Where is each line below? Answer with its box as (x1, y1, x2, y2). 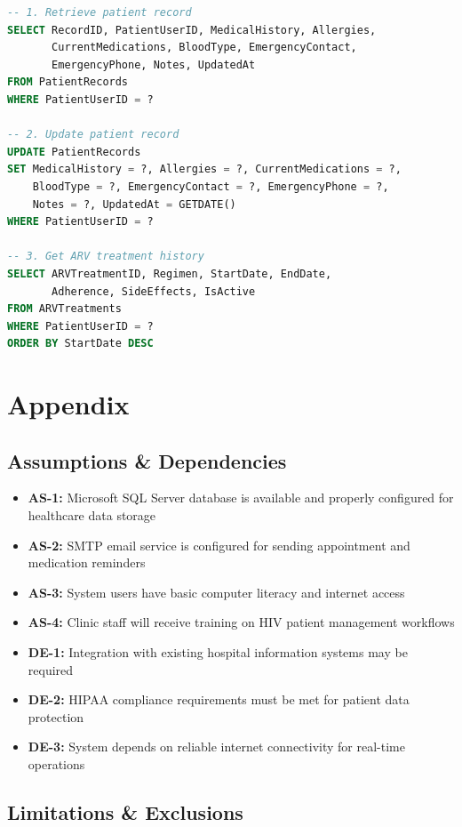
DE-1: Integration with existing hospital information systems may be (28, 643, 408, 662)
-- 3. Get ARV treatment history (7, 250, 204, 263)
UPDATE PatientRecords (7, 145, 141, 158)
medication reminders (28, 553, 146, 572)
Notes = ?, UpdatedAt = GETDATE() (32, 197, 236, 211)
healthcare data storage (28, 506, 156, 525)
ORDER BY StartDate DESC (7, 337, 154, 350)
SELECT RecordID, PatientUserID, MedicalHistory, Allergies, (7, 23, 377, 36)
